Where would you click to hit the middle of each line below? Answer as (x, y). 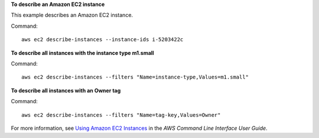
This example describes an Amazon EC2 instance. (72, 15)
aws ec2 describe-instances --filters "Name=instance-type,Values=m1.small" (135, 77)
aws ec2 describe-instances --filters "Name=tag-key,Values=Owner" (121, 115)
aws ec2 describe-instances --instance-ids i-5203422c (102, 40)
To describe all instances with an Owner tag (66, 90)
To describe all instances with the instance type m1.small (82, 52)
